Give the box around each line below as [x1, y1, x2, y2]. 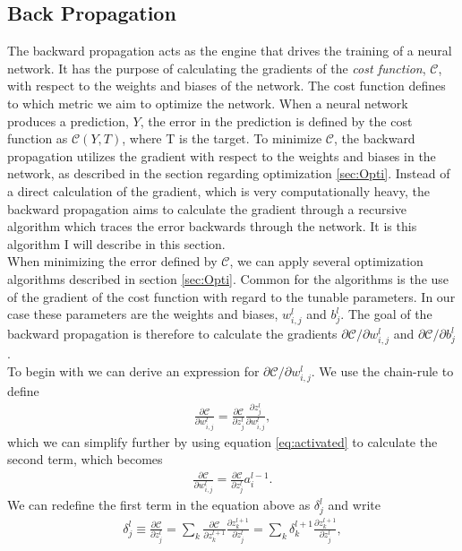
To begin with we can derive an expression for [7, 362, 260, 381]
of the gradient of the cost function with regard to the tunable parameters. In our [7, 287, 456, 306]
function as [7, 129, 68, 148]
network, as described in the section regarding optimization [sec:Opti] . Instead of [7, 164, 450, 183]
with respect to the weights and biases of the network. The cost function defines [7, 76, 446, 95]
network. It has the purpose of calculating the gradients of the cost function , [7, 58, 426, 77]
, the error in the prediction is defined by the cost [140, 111, 413, 130]
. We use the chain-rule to [311, 362, 454, 381]
